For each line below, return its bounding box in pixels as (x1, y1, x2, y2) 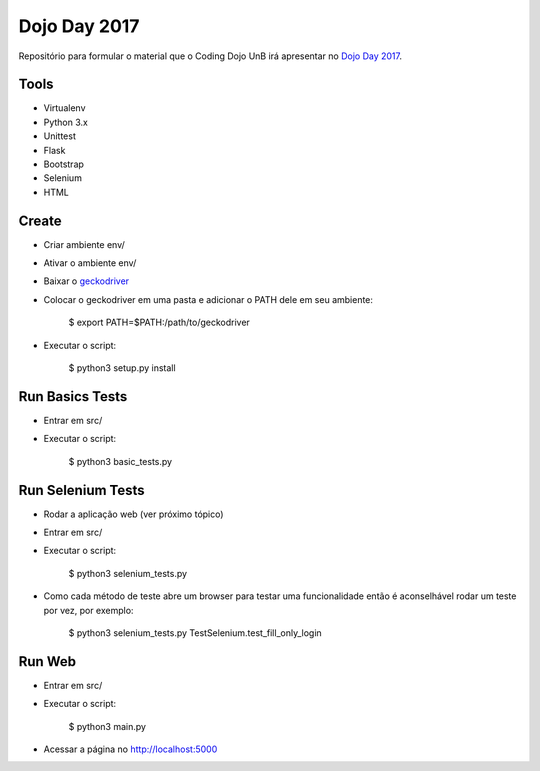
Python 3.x (43, 116, 89, 128)
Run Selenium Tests (18, 481, 145, 499)
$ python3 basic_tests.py (68, 455, 173, 467)
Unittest (43, 130, 77, 142)
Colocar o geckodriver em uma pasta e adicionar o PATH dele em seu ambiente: (43, 293, 374, 305)
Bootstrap (43, 158, 85, 170)
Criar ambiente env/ (43, 238, 125, 250)
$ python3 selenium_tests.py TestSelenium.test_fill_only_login (68, 626, 322, 639)
